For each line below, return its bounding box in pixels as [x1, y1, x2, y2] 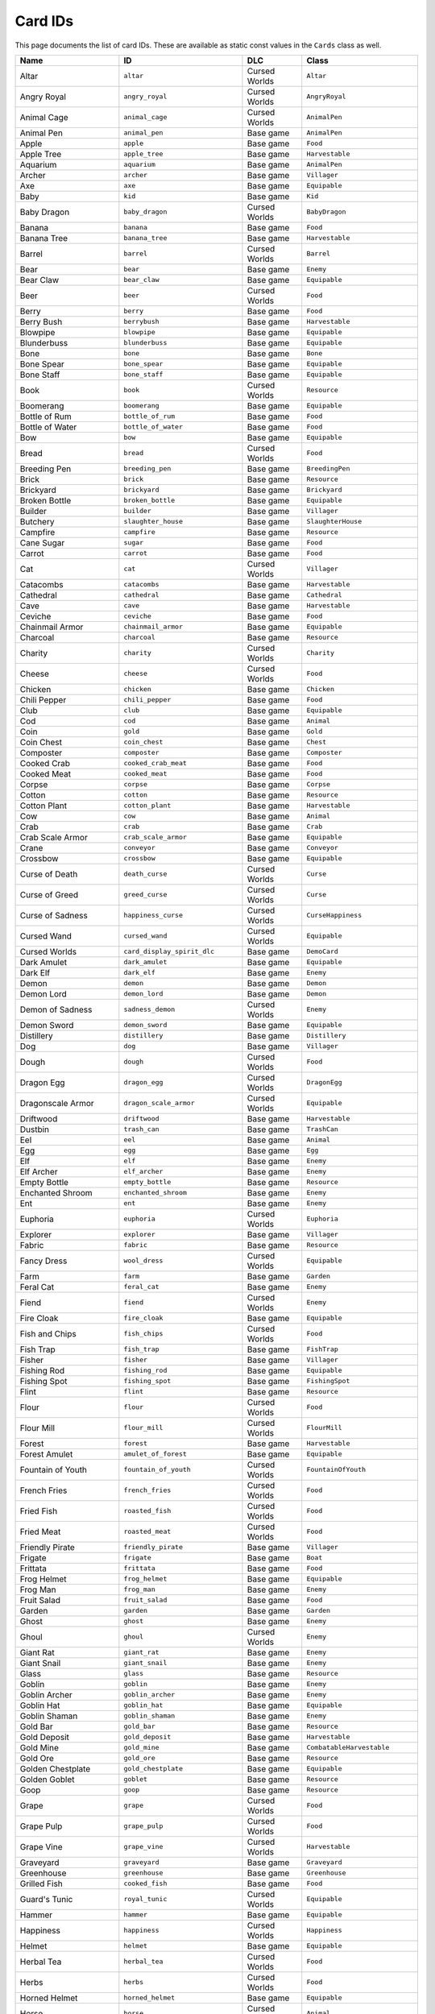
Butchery [19, 516, 55, 527]
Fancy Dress [19, 1255, 68, 1266]
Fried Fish [19, 1505, 58, 1516]
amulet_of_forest [123, 1450, 187, 1458]
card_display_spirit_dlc [123, 947, 215, 956]
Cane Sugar [19, 537, 65, 548]
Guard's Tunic [19, 1893, 73, 1904]
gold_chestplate [123, 1764, 184, 1773]
